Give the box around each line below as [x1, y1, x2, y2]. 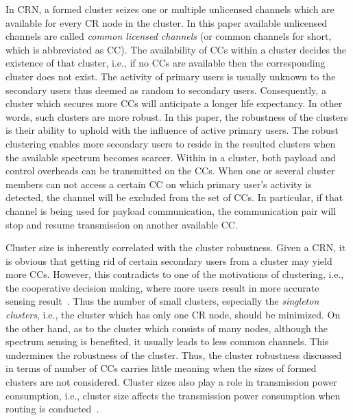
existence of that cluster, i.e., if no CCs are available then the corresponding [5, 56, 326, 70]
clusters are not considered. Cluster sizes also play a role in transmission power [5, 375, 337, 389]
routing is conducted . [5, 401, 99, 416]
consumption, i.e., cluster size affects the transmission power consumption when [5, 388, 341, 402]
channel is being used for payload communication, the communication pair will [5, 203, 337, 218]
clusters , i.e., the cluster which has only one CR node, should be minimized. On [5, 307, 341, 322]
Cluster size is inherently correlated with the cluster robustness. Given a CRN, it [5, 240, 346, 255]
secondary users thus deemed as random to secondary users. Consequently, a [5, 82, 326, 97]
